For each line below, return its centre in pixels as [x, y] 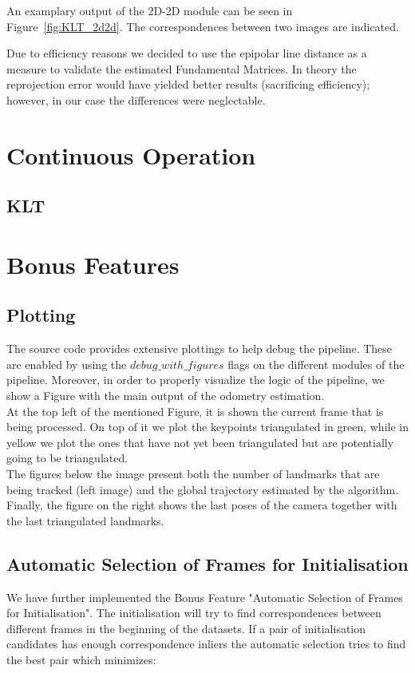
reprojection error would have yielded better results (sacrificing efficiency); [188, 84]
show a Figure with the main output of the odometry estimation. [166, 396]
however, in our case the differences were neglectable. [136, 99]
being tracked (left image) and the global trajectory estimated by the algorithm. [203, 489]
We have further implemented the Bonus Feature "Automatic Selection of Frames [205, 597]
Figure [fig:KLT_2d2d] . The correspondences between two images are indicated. [203, 26]
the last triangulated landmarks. [85, 520]
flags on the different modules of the [316, 364]
